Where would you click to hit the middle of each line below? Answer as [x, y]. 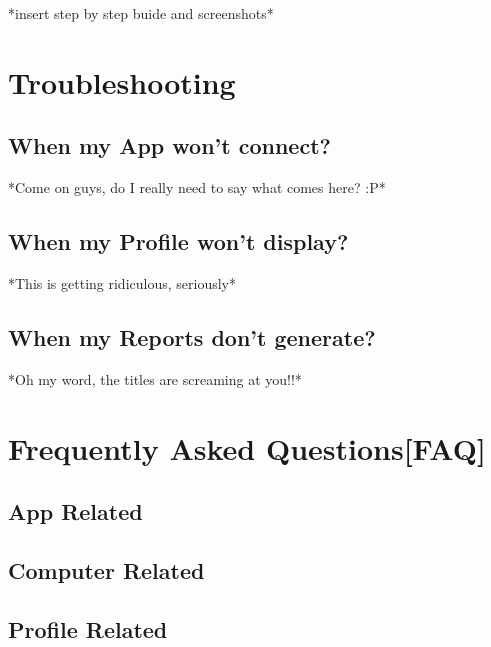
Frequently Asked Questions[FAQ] [247, 447]
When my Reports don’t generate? [192, 336]
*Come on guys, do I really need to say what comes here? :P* [197, 187]
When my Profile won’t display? [178, 241]
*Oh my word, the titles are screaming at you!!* [155, 378]
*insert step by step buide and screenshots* [141, 13]
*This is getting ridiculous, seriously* [122, 282]
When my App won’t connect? [169, 145]
